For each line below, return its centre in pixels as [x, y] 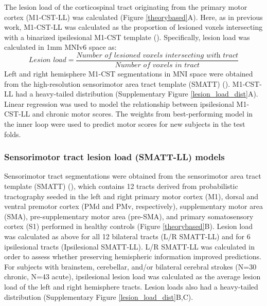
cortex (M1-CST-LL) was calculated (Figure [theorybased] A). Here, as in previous [133, 17]
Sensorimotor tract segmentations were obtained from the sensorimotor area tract [133, 176]
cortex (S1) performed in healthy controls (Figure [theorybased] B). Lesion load [128, 226]
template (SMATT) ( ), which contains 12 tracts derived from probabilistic [121, 186]
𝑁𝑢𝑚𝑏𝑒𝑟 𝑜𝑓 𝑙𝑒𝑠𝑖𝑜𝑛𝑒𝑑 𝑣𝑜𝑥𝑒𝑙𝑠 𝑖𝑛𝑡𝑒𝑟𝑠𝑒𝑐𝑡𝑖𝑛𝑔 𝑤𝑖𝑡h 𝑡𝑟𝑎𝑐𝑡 [157, 55]
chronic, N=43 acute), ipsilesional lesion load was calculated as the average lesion [132, 276]
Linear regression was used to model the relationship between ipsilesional [119, 103]
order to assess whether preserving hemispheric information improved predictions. [133, 256]
